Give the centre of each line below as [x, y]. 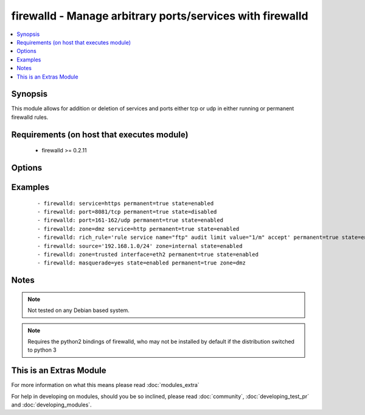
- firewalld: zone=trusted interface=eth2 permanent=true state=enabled [148, 254]
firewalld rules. [30, 117]
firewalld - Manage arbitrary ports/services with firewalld [160, 16]
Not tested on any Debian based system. [79, 310]
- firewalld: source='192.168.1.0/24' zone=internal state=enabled [140, 246]
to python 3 [42, 350]
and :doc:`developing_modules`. [51, 405]
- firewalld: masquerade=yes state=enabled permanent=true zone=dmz [141, 263]
